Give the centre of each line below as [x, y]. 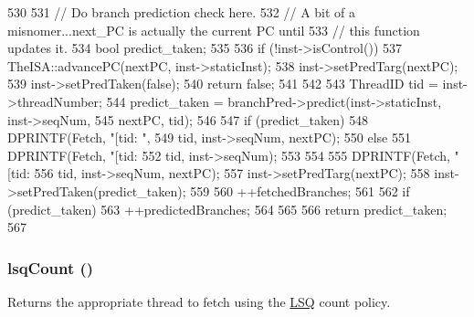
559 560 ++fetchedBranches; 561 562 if [300, 190]
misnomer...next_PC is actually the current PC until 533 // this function [214, 30]
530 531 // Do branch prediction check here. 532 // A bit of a [182, 12]
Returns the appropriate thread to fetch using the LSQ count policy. [199, 301]
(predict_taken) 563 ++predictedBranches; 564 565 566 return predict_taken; [227, 209]
